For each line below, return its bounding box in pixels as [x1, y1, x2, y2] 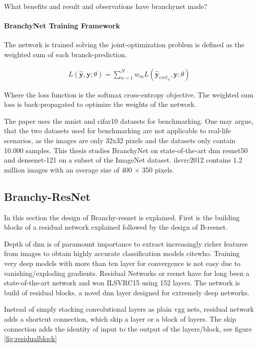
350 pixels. [142, 164, 174, 174]
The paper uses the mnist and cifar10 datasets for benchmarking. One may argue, [4, 115, 254, 126]
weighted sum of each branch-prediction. [4, 49, 127, 59]
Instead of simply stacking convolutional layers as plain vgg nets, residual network [4, 304, 254, 314]
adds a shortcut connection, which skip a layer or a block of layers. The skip [4, 313, 236, 324]
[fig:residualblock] [4, 333, 57, 344]
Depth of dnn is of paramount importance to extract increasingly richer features [4, 238, 248, 249]
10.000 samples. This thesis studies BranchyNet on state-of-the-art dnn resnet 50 [4, 145, 248, 155]
